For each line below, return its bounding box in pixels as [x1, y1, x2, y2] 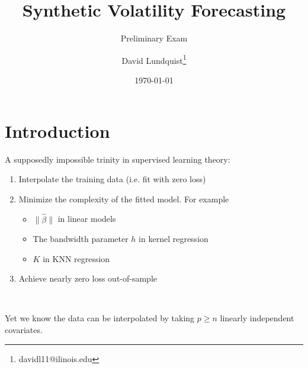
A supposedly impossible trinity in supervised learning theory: [5, 153, 230, 165]
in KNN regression [43, 252, 110, 264]
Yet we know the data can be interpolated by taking [5, 312, 195, 324]
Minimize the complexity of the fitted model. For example [18, 192, 229, 205]
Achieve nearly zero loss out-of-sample [18, 272, 158, 285]
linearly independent [220, 312, 294, 324]
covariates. [5, 324, 43, 336]
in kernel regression [139, 233, 208, 245]
